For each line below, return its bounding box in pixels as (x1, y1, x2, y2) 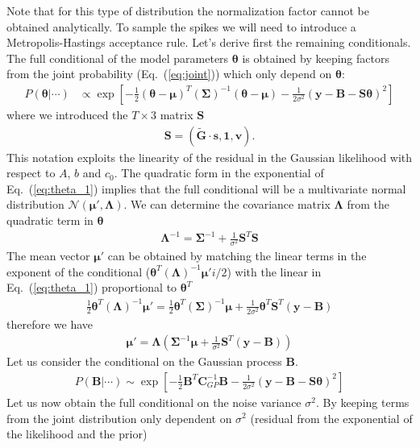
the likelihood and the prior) (6, 425, 148, 442)
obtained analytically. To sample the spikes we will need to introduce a (6, 18, 356, 35)
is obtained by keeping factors (242, 49, 389, 66)
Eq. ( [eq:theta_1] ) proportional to (6, 279, 177, 296)
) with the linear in (227, 263, 322, 280)
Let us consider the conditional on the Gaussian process (6, 353, 282, 370)
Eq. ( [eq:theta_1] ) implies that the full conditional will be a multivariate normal (6, 180, 406, 197)
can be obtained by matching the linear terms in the (107, 247, 367, 264)
